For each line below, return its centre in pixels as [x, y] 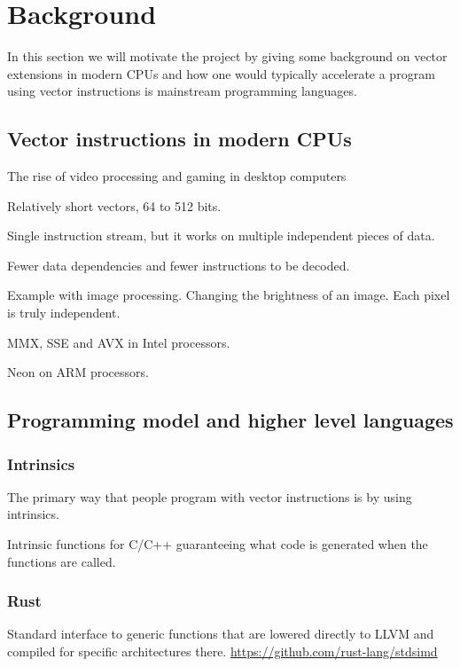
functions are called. [62, 561]
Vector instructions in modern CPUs [179, 139]
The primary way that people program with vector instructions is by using [210, 496]
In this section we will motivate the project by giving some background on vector [227, 56]
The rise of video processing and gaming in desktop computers [177, 176]
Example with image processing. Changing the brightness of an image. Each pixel [229, 295]
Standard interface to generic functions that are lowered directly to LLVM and [221, 634]
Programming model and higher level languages [230, 420]
